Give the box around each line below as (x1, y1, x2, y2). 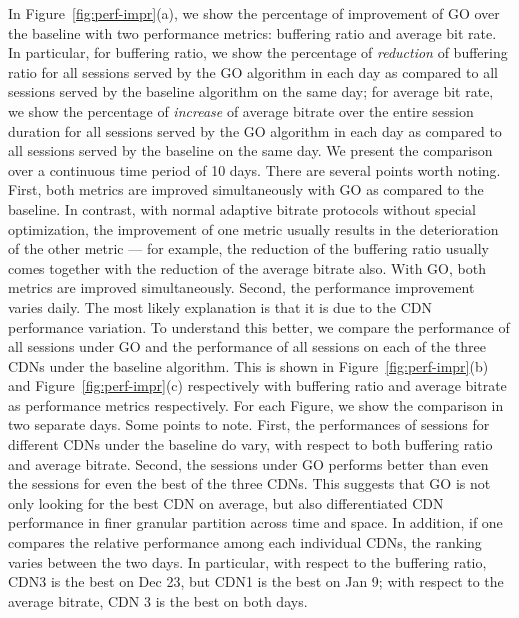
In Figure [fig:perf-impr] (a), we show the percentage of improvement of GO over (8, 3, 500, 23)
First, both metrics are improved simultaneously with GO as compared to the (8, 179, 484, 200)
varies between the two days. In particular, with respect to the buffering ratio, (8, 551, 487, 572)
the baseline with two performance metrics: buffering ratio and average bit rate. (8, 22, 497, 43)
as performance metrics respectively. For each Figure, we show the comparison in (8, 394, 504, 415)
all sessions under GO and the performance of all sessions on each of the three (8, 336, 487, 357)
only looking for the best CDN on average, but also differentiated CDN (8, 492, 444, 513)
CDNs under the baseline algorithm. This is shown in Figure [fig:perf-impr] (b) (8, 355, 489, 376)
